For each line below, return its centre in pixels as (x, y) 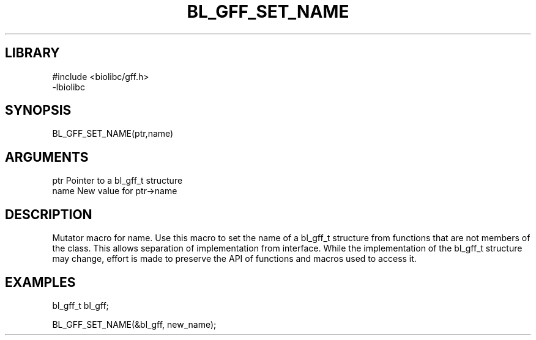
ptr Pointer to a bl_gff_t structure (117, 181)
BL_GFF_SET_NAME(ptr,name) (113, 134)
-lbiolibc (69, 87)
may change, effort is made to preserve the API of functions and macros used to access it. (234, 259)
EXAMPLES (40, 282)
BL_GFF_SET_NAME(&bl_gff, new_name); (134, 324)
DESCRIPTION (49, 214)
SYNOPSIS (38, 110)
